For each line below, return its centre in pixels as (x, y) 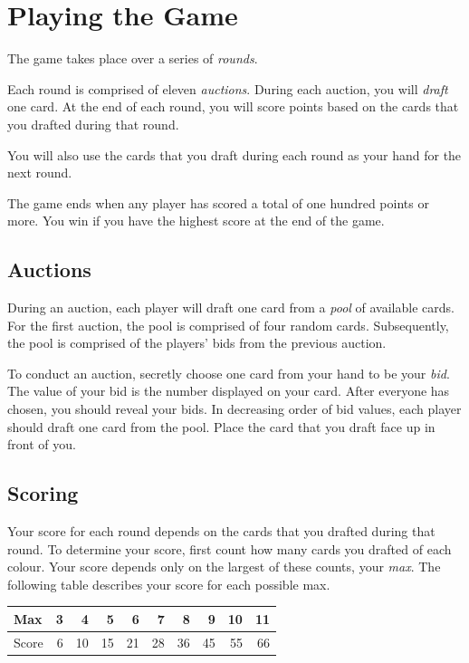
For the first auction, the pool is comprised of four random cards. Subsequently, (228, 325)
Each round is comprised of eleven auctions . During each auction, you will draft (228, 88)
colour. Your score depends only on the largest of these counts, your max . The (224, 567)
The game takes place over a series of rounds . (133, 58)
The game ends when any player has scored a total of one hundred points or (218, 202)
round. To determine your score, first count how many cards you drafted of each (230, 548)
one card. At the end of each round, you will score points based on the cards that (233, 106)
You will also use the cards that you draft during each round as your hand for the (234, 154)
